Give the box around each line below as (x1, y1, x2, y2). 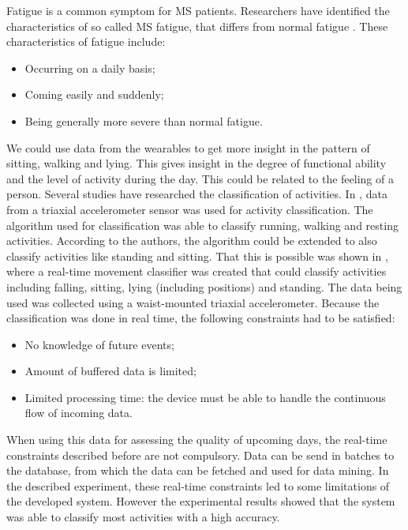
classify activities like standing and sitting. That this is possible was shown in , (6, 247, 388, 264)
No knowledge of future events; (24, 336, 174, 352)
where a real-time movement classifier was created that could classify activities (6, 263, 387, 280)
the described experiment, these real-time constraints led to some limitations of (6, 477, 390, 494)
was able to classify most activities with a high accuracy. (6, 509, 280, 525)
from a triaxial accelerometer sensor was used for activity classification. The (6, 201, 373, 217)
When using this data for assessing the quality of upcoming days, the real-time (6, 431, 387, 448)
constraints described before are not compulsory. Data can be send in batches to (6, 446, 395, 463)
